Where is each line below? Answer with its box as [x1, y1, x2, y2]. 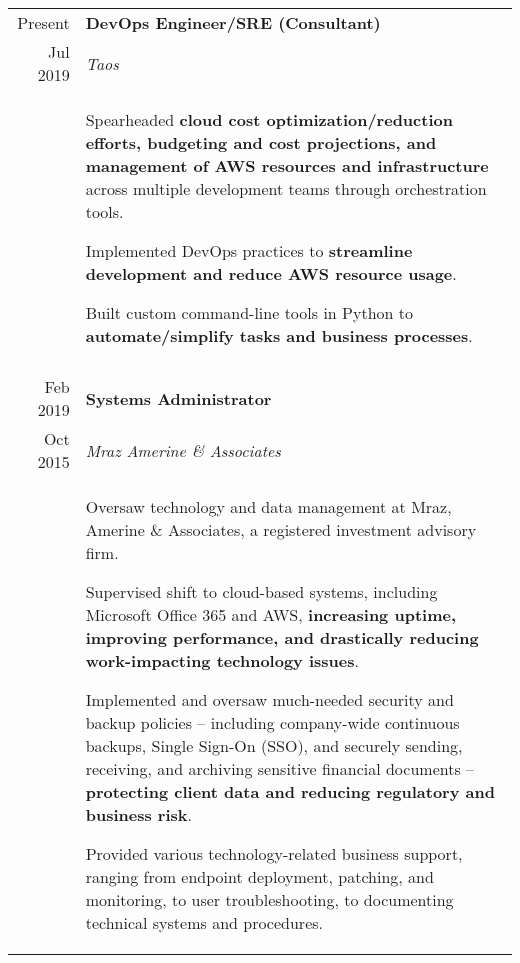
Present [17, 11, 70, 34]
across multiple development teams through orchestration [85, 177, 487, 200]
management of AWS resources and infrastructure [85, 154, 489, 177]
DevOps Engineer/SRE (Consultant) [85, 11, 381, 34]
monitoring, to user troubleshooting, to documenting [85, 888, 454, 911]
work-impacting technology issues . [85, 649, 359, 672]
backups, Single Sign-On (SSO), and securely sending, [85, 734, 463, 757]
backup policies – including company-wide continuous [85, 711, 460, 734]
